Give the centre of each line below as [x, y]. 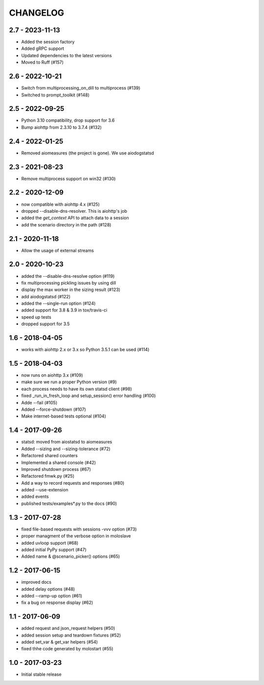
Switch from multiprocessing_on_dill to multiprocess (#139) [81, 88]
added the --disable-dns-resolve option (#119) [68, 276]
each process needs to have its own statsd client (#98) [77, 389]
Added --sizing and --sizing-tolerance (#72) [66, 449]
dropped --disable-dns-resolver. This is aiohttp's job [74, 211]
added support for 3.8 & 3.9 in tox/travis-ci [64, 310]
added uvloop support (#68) [50, 543]
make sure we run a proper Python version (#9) [69, 382]
